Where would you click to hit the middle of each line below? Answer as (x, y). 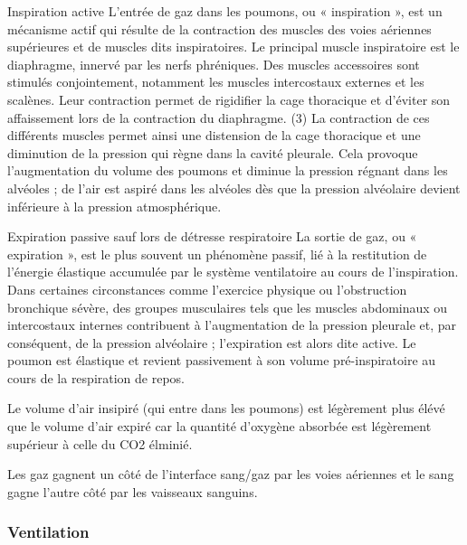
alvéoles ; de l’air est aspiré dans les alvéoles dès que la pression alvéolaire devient (234, 188)
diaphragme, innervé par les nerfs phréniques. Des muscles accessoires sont (214, 64)
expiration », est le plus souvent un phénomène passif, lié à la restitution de (217, 254)
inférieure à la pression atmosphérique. (114, 206)
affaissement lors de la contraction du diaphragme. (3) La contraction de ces (219, 117)
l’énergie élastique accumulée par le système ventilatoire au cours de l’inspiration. (233, 272)
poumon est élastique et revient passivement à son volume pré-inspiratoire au (222, 360)
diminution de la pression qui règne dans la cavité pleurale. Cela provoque (213, 152)
